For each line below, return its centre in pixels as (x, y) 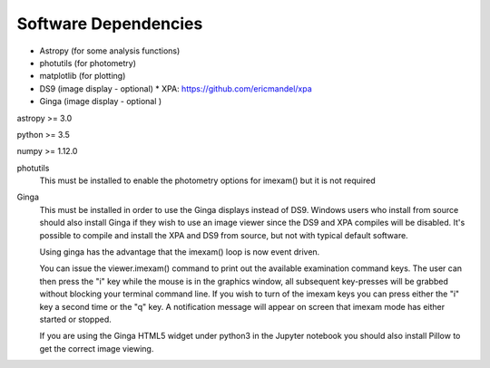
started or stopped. (76, 319)
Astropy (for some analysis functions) (110, 51)
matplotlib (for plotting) (83, 76)
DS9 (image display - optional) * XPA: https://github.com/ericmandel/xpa (176, 88)
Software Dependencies (110, 24)
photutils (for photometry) (88, 63)
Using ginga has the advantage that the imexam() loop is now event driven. (180, 252)
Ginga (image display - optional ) (101, 102)
